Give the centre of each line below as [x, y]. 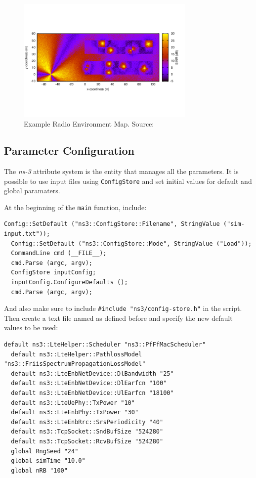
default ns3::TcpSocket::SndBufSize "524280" [87, 432]
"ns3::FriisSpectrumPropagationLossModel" [75, 364]
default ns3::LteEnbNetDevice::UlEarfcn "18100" [92, 393]
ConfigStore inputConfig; [54, 273]
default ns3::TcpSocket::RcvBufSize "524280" [87, 441]
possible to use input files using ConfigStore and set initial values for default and [128, 181]
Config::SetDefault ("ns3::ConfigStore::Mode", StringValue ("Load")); [131, 243]
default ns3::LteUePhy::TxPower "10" [73, 403]
